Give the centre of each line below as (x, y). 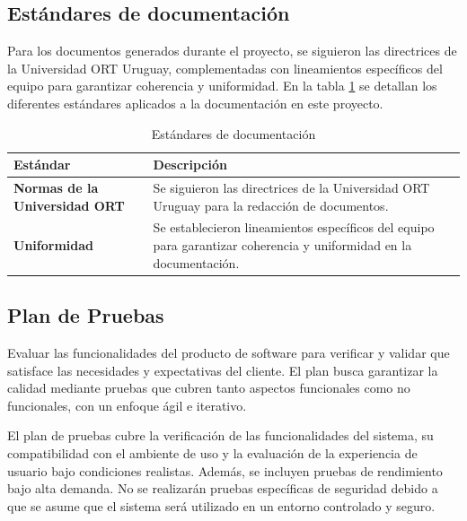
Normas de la (56, 188)
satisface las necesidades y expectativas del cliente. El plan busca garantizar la (223, 370)
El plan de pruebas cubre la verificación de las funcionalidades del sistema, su (220, 435)
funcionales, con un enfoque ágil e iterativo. (127, 405)
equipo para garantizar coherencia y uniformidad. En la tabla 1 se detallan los (222, 86)
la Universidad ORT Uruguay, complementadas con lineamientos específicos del (225, 68)
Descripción (190, 165)
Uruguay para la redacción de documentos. (271, 205)
